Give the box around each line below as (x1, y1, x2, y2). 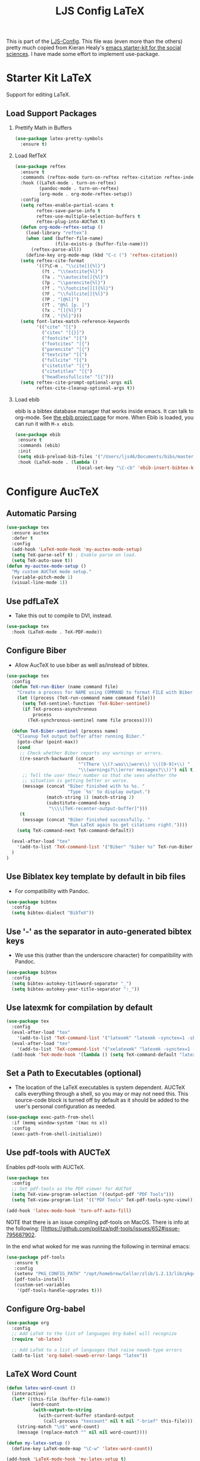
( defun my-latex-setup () (6, 1440, 70, 1446)
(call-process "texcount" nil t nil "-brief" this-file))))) (43, 1418, 198, 1424)
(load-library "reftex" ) (26, 230, 87, 236)
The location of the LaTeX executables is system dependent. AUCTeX (14, 1084, 186, 1091)
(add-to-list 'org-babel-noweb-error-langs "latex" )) (11, 1353, 148, 1359)
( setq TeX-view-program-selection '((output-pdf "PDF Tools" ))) (11, 1192, 174, 1198)
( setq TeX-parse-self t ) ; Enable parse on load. (11, 552, 137, 558)
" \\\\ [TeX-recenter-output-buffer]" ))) (48, 806, 148, 812)
